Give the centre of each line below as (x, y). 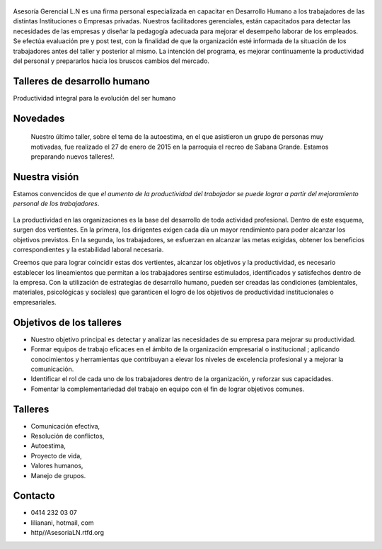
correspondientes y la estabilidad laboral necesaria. (88, 249)
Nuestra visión (46, 177)
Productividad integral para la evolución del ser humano (94, 98)
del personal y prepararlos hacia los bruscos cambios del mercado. (111, 61)
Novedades (39, 118)
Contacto (34, 496)
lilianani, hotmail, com (62, 522)
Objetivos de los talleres (68, 322)
